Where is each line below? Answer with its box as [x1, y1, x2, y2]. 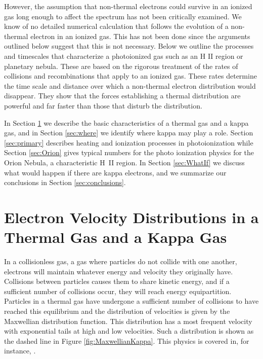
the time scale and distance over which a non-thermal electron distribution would [4, 80, 256, 91]
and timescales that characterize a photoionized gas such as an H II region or [4, 50, 243, 61]
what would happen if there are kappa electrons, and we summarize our [4, 167, 227, 177]
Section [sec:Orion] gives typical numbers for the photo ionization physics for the [4, 147, 254, 158]
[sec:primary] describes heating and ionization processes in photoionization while [4, 137, 253, 148]
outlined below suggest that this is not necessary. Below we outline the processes [4, 41, 254, 51]
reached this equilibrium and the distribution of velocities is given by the [4, 305, 230, 316]
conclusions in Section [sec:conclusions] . [4, 177, 126, 188]
